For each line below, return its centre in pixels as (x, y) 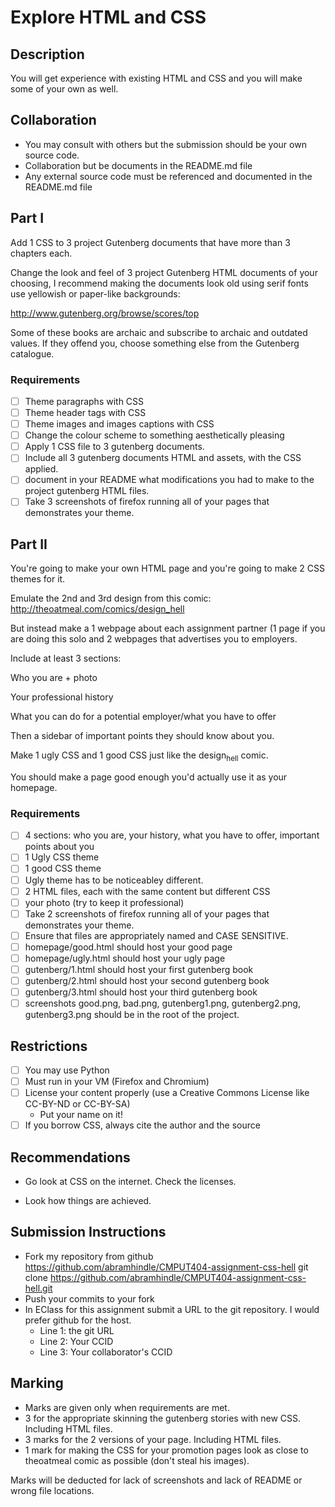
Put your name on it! (81, 1115)
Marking (37, 1383)
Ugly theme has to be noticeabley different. (114, 880)
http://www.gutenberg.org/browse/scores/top (105, 313)
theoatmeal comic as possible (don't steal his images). (137, 1460)
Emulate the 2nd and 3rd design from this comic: (111, 598)
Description (47, 54)
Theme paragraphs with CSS (84, 401)
